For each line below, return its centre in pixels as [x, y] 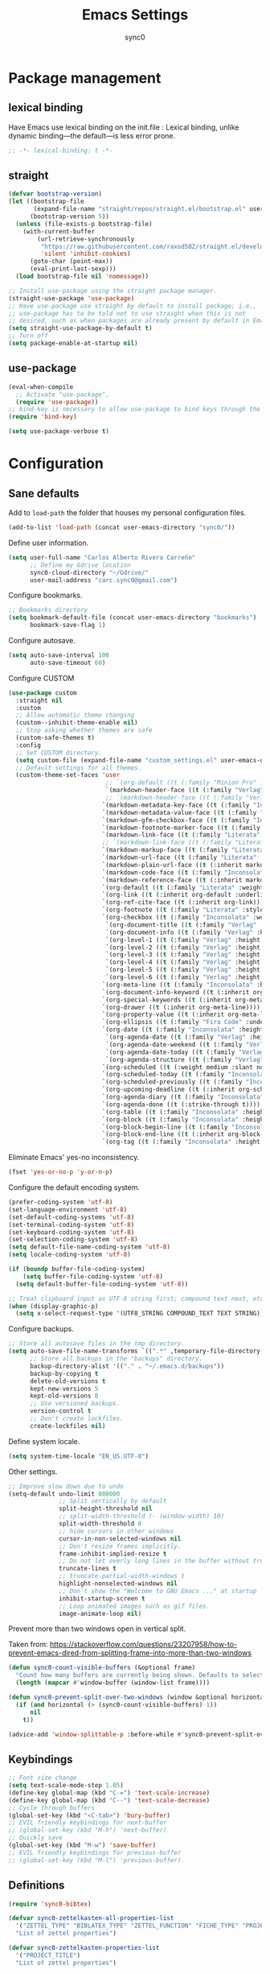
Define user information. [49, 543]
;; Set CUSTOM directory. [59, 753]
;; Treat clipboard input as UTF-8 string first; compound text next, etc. [138, 1299]
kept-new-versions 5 [64, 1389]
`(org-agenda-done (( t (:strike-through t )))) [181, 1105]
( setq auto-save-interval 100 [59, 655]
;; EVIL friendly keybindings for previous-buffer [95, 1852]
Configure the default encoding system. [74, 1187]
